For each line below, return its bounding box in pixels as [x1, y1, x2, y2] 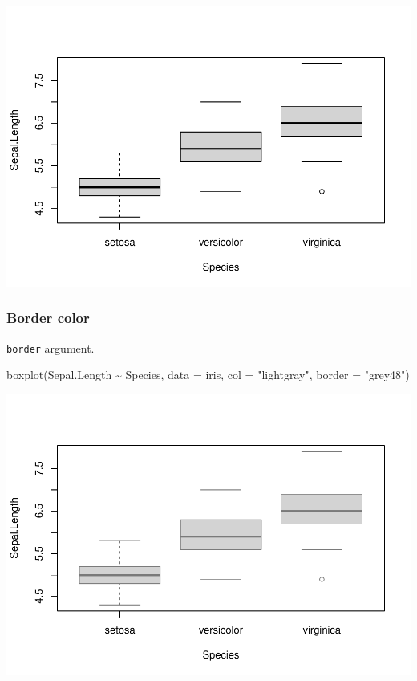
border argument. [6, 339, 95, 356]
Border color [6, 308, 90, 328]
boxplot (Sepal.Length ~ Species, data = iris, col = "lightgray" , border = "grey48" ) [6, 366, 410, 383]
